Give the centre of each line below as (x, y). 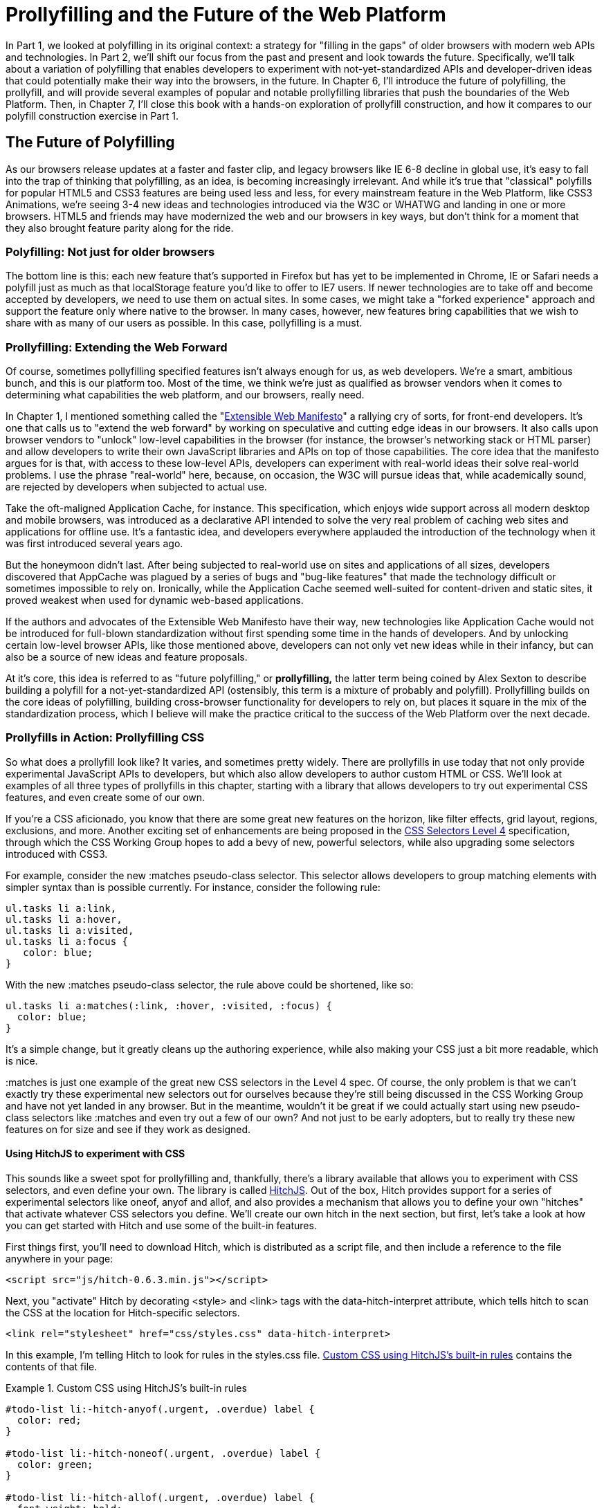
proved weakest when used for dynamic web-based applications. (155, 600)
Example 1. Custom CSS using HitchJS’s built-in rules (126, 1388)
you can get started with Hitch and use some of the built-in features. (161, 1226)
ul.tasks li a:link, (61, 908)
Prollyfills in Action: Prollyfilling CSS (105, 738)
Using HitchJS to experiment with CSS (95, 1154)
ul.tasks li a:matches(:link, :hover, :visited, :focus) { (169, 1005)
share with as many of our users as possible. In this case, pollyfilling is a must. (184, 323)
